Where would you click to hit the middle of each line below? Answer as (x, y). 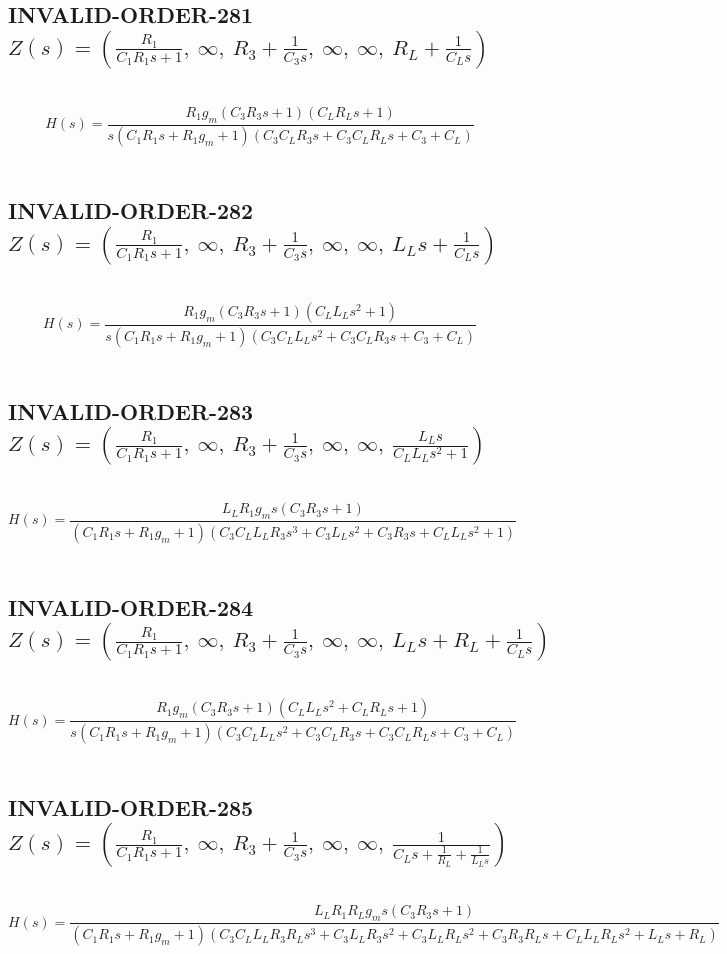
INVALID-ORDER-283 (131, 410)
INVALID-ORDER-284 (131, 606)
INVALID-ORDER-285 (131, 807)
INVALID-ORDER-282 (131, 210)
